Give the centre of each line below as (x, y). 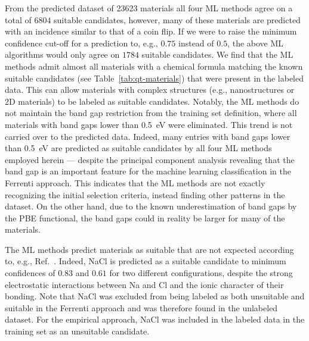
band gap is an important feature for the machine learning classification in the (148, 171)
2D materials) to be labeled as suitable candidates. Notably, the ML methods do (152, 101)
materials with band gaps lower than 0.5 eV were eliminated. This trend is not (149, 124)
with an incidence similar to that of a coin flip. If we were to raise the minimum (151, 31)
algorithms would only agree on (62, 54)
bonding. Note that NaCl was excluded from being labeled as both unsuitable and (155, 296)
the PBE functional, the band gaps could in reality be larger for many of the (145, 218)
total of (18, 19)
